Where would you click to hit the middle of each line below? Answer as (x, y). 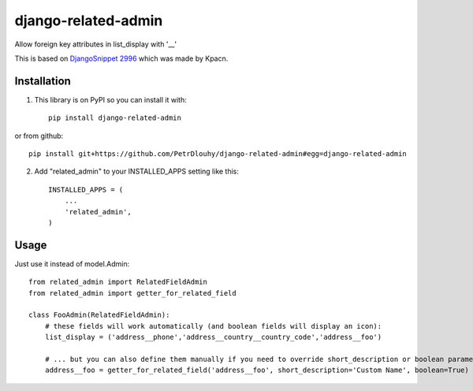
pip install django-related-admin (115, 118)
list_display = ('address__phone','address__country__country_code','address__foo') (213, 337)
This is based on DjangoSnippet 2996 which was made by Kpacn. (121, 58)
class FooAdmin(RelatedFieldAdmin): (99, 315)
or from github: (39, 136)
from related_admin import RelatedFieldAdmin (118, 282)
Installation (43, 81)
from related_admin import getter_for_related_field (132, 293)
